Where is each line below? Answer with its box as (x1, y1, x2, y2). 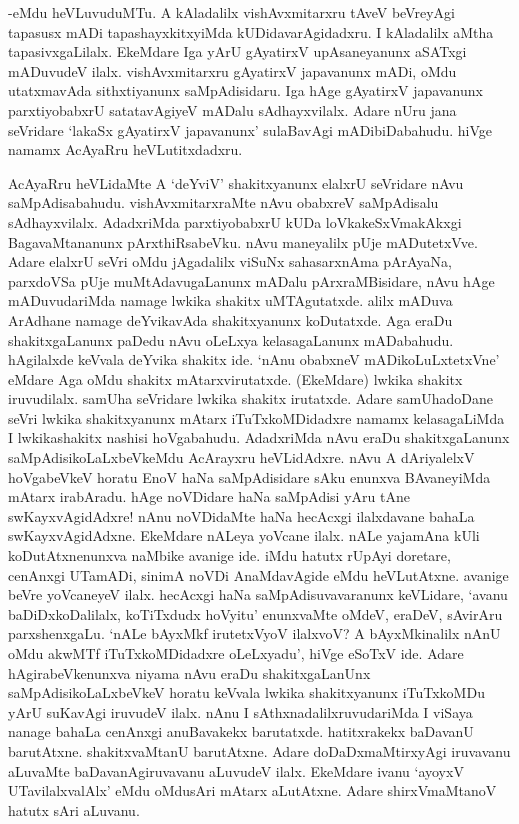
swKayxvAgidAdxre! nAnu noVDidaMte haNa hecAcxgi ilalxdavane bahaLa (8, 505, 475, 526)
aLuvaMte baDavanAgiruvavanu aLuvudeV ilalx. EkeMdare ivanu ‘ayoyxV (8, 760, 464, 781)
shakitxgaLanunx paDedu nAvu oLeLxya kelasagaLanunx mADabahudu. (8, 329, 454, 350)
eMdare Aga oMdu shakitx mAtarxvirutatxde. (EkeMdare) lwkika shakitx (8, 368, 463, 389)
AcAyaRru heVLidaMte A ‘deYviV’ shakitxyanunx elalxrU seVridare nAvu (8, 172, 464, 193)
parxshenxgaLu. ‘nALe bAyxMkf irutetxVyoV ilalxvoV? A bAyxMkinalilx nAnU (8, 623, 501, 644)
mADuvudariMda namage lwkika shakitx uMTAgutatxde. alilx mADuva (8, 290, 453, 311)
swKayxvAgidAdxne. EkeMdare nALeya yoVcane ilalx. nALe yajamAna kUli (8, 525, 480, 546)
